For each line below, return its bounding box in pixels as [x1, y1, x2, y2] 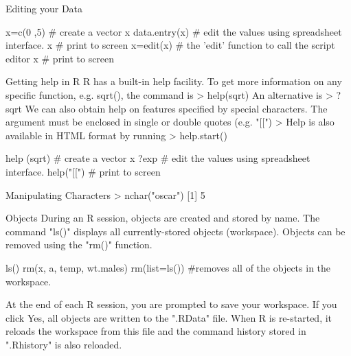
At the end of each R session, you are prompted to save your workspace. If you [5, 297, 337, 311]
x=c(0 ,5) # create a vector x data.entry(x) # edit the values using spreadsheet [5, 24, 342, 38]
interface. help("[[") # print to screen [5, 164, 161, 178]
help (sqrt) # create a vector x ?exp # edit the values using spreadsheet [5, 151, 310, 165]
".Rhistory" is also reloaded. [5, 337, 122, 351]
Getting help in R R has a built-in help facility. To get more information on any [5, 74, 342, 88]
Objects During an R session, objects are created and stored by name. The [5, 211, 320, 225]
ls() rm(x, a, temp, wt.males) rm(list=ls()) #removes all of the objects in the [5, 260, 331, 274]
